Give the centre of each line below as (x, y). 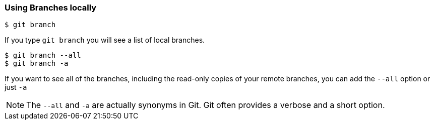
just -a (16, 87)
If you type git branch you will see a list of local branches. (105, 40)
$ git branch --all (43, 55)
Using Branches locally (51, 8)
